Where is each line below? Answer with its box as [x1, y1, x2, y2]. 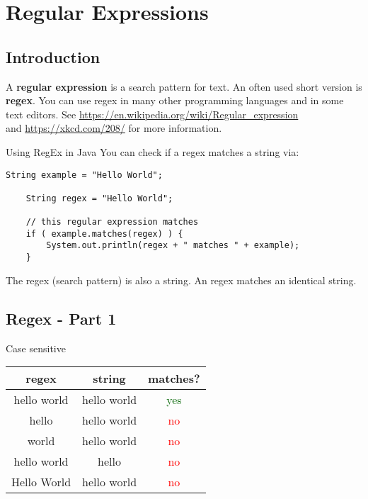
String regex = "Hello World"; [25, 193, 173, 203]
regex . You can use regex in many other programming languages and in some [6, 93, 344, 108]
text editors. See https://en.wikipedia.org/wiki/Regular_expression [6, 106, 299, 121]
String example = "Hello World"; [6, 169, 163, 180]
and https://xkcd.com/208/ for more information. [6, 120, 222, 135]
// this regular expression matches [25, 217, 199, 228]
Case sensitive [6, 340, 66, 355]
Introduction [6, 45, 100, 67]
